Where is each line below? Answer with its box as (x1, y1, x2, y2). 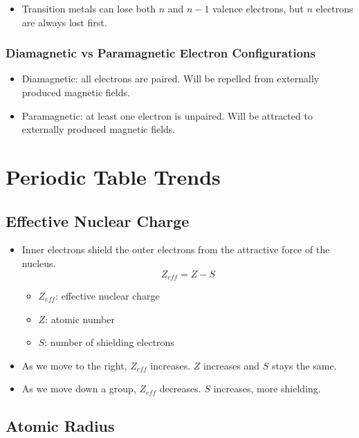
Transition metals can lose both (21, 1, 156, 15)
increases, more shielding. (213, 381, 321, 396)
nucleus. (21, 255, 56, 270)
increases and (203, 358, 260, 372)
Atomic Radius (6, 415, 115, 437)
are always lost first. (21, 15, 107, 29)
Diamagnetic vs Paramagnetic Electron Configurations (6, 44, 315, 62)
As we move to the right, (21, 358, 127, 372)
